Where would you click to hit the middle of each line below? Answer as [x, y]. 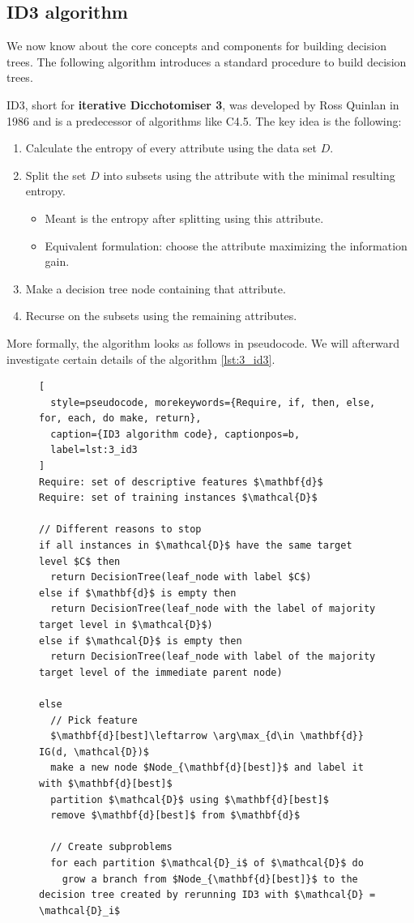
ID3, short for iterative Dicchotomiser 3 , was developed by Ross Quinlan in [203, 104]
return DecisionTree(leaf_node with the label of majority [213, 609]
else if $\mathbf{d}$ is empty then [138, 593]
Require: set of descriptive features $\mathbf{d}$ [181, 482]
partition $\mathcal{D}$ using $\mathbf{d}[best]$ [190, 799]
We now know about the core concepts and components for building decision [196, 46]
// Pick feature [94, 720]
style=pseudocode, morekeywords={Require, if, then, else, [213, 402]
